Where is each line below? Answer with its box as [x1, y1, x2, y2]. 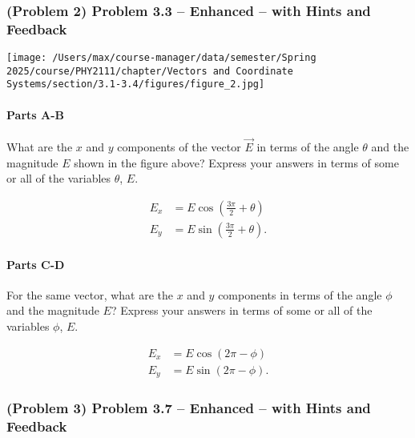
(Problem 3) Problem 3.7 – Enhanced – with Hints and [6, 397, 371, 417]
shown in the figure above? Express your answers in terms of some [74, 154, 399, 171]
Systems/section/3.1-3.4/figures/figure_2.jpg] [6, 78, 265, 90]
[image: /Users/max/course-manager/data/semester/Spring [6, 52, 316, 64]
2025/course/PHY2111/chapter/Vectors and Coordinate [6, 65, 293, 77]
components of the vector [117, 139, 241, 155]
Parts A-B [6, 106, 64, 123]
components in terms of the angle [218, 286, 382, 303]
